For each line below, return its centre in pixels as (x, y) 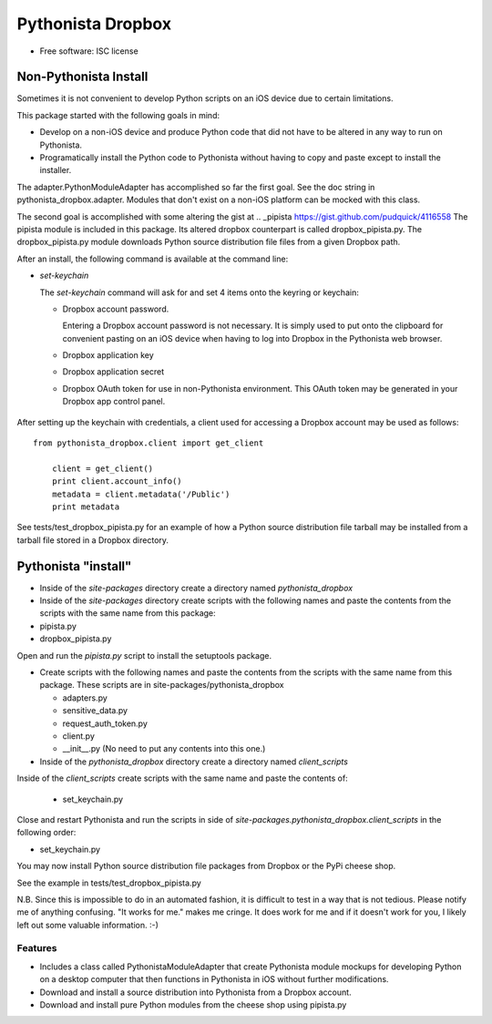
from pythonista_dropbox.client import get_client (149, 443)
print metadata (86, 507)
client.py (78, 736)
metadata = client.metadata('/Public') (141, 494)
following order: (46, 833)
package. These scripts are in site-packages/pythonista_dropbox (162, 685)
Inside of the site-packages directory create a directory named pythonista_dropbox (196, 588)
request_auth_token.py (105, 723)
